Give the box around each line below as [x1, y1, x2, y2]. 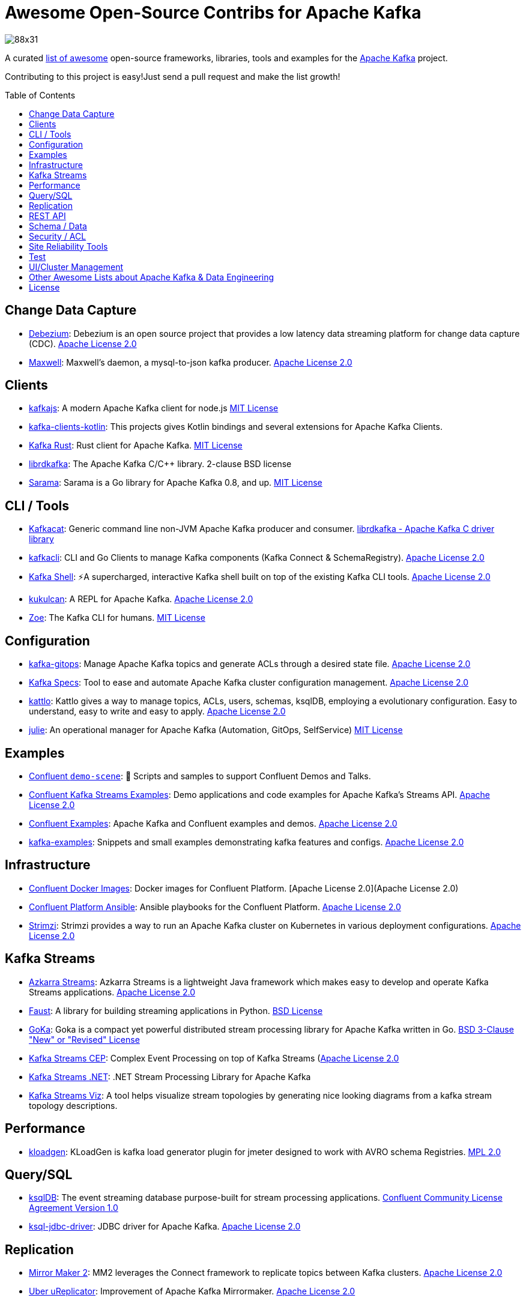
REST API [29, 210, 66, 221]
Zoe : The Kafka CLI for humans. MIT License [29, 612, 205, 623]
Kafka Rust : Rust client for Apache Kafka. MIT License [29, 440, 243, 451]
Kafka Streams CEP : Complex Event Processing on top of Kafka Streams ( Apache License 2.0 [29, 1052, 399, 1063]
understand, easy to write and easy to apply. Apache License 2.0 [29, 706, 286, 717]
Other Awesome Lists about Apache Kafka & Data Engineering [29, 271, 274, 282]
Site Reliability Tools [29, 241, 108, 252]
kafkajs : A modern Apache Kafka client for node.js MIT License [29, 403, 279, 414]
